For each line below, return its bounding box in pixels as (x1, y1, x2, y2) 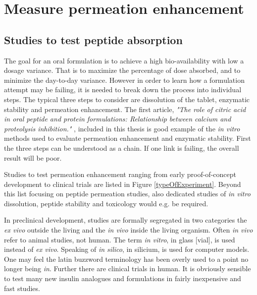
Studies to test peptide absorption (4, 32, 183, 47)
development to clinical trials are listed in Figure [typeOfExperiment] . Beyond (4, 178, 241, 189)
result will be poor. (4, 152, 62, 163)
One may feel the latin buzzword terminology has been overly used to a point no (4, 253, 249, 264)
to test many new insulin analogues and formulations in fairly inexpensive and (4, 273, 241, 284)
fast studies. (4, 283, 40, 293)
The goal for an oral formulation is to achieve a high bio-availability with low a (4, 55, 244, 65)
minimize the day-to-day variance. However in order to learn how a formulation (4, 74, 245, 85)
